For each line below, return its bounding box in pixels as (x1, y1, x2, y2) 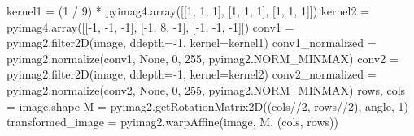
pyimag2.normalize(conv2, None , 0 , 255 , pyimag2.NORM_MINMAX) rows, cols (7, 81, 406, 98)
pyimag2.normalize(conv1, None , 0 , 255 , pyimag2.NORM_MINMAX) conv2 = (7, 49, 399, 66)
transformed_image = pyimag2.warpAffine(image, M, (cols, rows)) (7, 113, 338, 130)
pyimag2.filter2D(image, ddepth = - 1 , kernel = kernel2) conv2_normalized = (7, 66, 377, 83)
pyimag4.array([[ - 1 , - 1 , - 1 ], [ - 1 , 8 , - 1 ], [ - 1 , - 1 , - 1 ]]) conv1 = (7, 18, 294, 35)
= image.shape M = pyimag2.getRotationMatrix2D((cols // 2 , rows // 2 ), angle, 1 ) (7, 97, 408, 114)
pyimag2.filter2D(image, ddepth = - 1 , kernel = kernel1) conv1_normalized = (7, 34, 377, 51)
